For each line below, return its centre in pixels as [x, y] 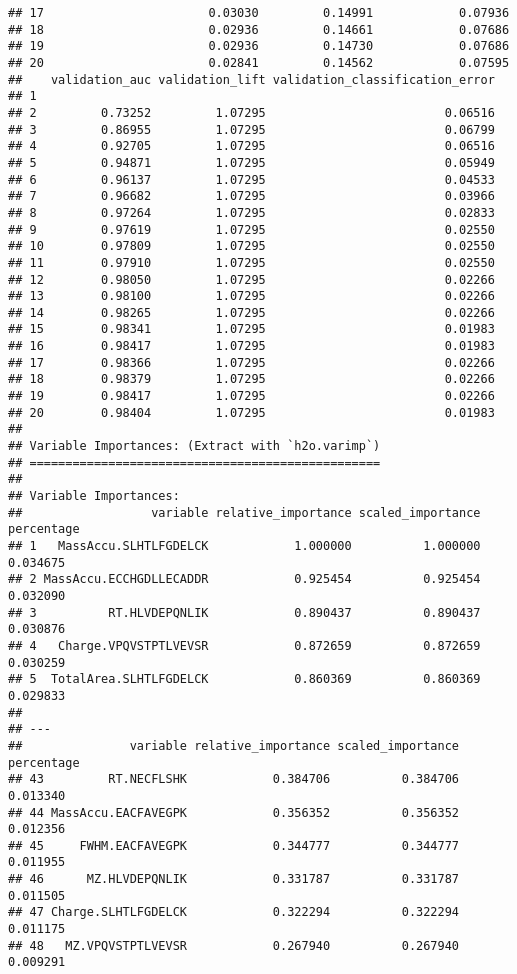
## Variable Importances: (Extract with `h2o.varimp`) [194, 446]
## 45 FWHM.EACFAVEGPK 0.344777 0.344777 [234, 845]
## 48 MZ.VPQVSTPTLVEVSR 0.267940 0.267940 [234, 945]
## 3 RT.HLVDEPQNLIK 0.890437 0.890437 [244, 612]
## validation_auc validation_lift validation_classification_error [251, 79]
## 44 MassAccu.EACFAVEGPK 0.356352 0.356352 [234, 812]
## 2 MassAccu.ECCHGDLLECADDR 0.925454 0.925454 [244, 579]
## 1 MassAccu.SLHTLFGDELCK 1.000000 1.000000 [244, 546]
